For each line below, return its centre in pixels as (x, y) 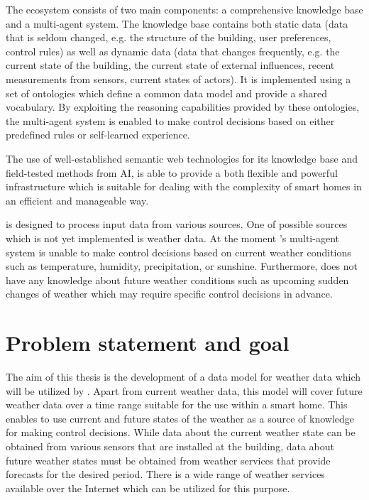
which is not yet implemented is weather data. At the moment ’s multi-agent (172, 238)
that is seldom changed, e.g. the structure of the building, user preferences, (169, 37)
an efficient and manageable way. (77, 200)
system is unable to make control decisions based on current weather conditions (178, 252)
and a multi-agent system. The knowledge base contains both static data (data (177, 23)
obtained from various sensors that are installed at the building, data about (170, 446)
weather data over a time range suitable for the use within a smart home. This (177, 404)
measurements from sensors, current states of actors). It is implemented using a (178, 78)
